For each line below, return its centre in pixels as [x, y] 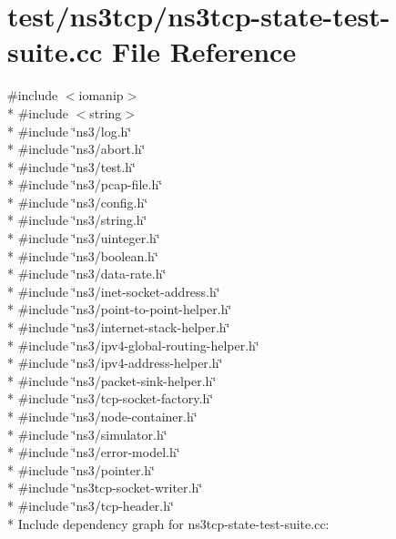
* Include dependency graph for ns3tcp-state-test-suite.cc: [168, 523]
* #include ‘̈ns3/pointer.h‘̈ [81, 469]
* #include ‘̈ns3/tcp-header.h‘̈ [91, 505]
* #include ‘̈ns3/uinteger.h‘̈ [84, 238]
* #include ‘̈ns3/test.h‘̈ [71, 166]
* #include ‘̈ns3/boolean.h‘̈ [83, 255]
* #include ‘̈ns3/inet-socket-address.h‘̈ [114, 291]
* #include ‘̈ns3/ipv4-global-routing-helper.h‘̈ [133, 345]
